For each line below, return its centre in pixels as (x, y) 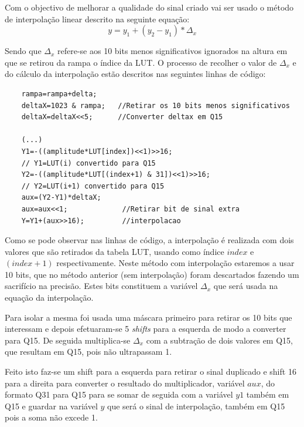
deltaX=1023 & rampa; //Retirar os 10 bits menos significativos (156, 105)
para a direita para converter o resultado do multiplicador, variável (125, 383)
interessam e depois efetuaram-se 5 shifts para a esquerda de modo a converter (146, 329)
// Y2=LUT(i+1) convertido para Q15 (93, 186)
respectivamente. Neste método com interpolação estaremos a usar (175, 263)
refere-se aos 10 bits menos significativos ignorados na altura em (173, 51)
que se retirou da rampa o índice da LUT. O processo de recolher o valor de (141, 62)
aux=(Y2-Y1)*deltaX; (61, 198)
